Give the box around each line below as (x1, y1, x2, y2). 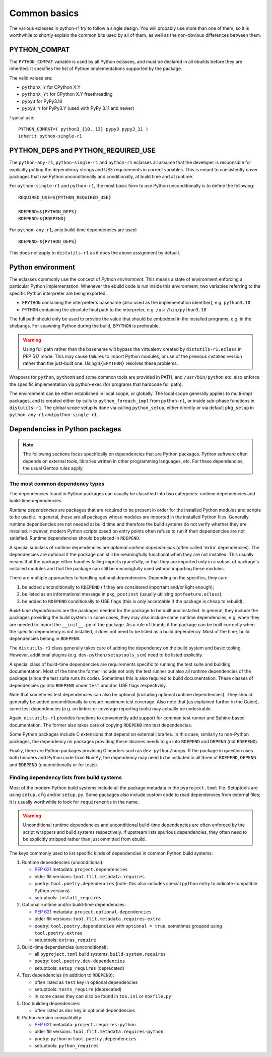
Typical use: (9, 114, 35, 120)
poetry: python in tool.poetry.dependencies (34, 1035, 137, 1041)
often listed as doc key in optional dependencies (34, 1008, 135, 1014)
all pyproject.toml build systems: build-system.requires (34, 951, 166, 957)
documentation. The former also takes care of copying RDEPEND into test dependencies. (9, 722, 192, 728)
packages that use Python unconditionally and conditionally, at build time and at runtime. (9, 174, 193, 180)
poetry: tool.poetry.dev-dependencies (34, 958, 125, 964)
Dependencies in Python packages (9, 425, 121, 433)
